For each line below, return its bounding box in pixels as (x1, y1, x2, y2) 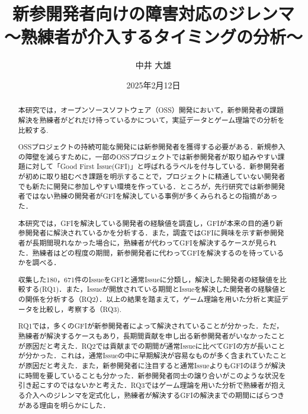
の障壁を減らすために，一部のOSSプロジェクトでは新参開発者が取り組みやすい (18, 151, 278, 161)
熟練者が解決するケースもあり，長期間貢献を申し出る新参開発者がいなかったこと (18, 330, 285, 340)
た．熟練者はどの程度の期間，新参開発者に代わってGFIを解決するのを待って (18, 247, 270, 257)
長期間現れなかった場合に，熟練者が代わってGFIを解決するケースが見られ (32, 237, 277, 247)
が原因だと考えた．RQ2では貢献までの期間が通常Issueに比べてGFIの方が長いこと (18, 340, 285, 351)
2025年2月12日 (126, 78, 181, 91)
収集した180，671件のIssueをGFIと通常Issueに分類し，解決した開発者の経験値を (18, 274, 280, 284)
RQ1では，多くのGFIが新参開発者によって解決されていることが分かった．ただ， (18, 321, 284, 331)
